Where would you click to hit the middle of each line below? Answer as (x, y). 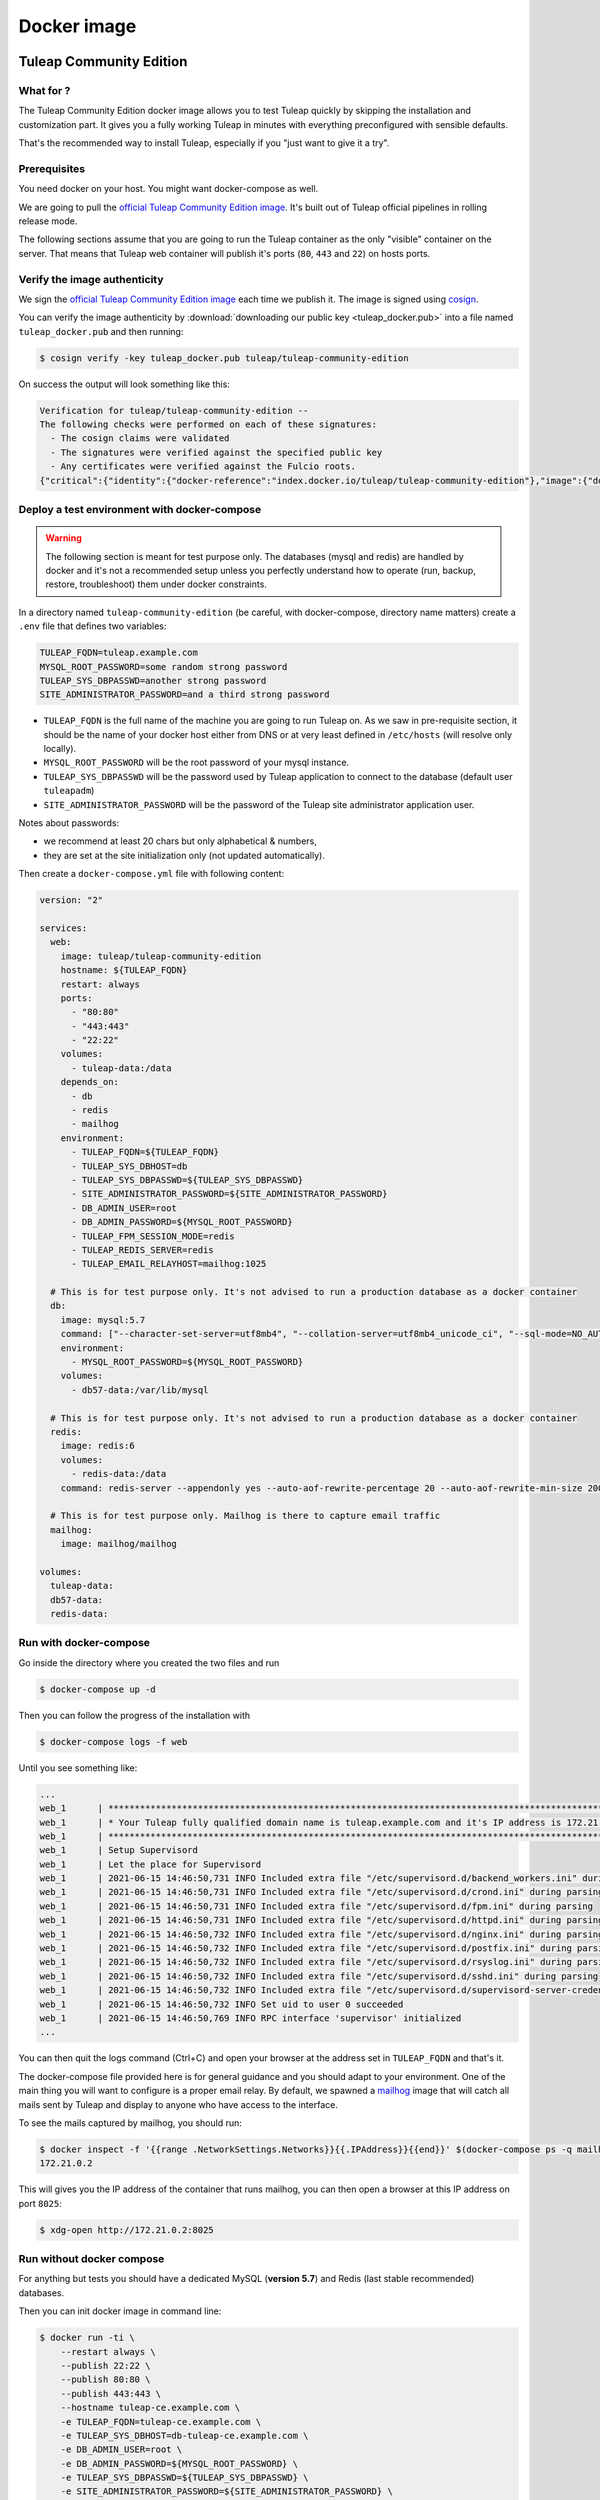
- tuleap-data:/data (121, 1068)
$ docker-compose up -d (98, 1689)
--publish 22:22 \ (105, 2365)
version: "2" (71, 900)
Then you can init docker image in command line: (120, 2311)
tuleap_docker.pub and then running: (101, 331)
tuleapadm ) (69, 791)
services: (63, 928)
